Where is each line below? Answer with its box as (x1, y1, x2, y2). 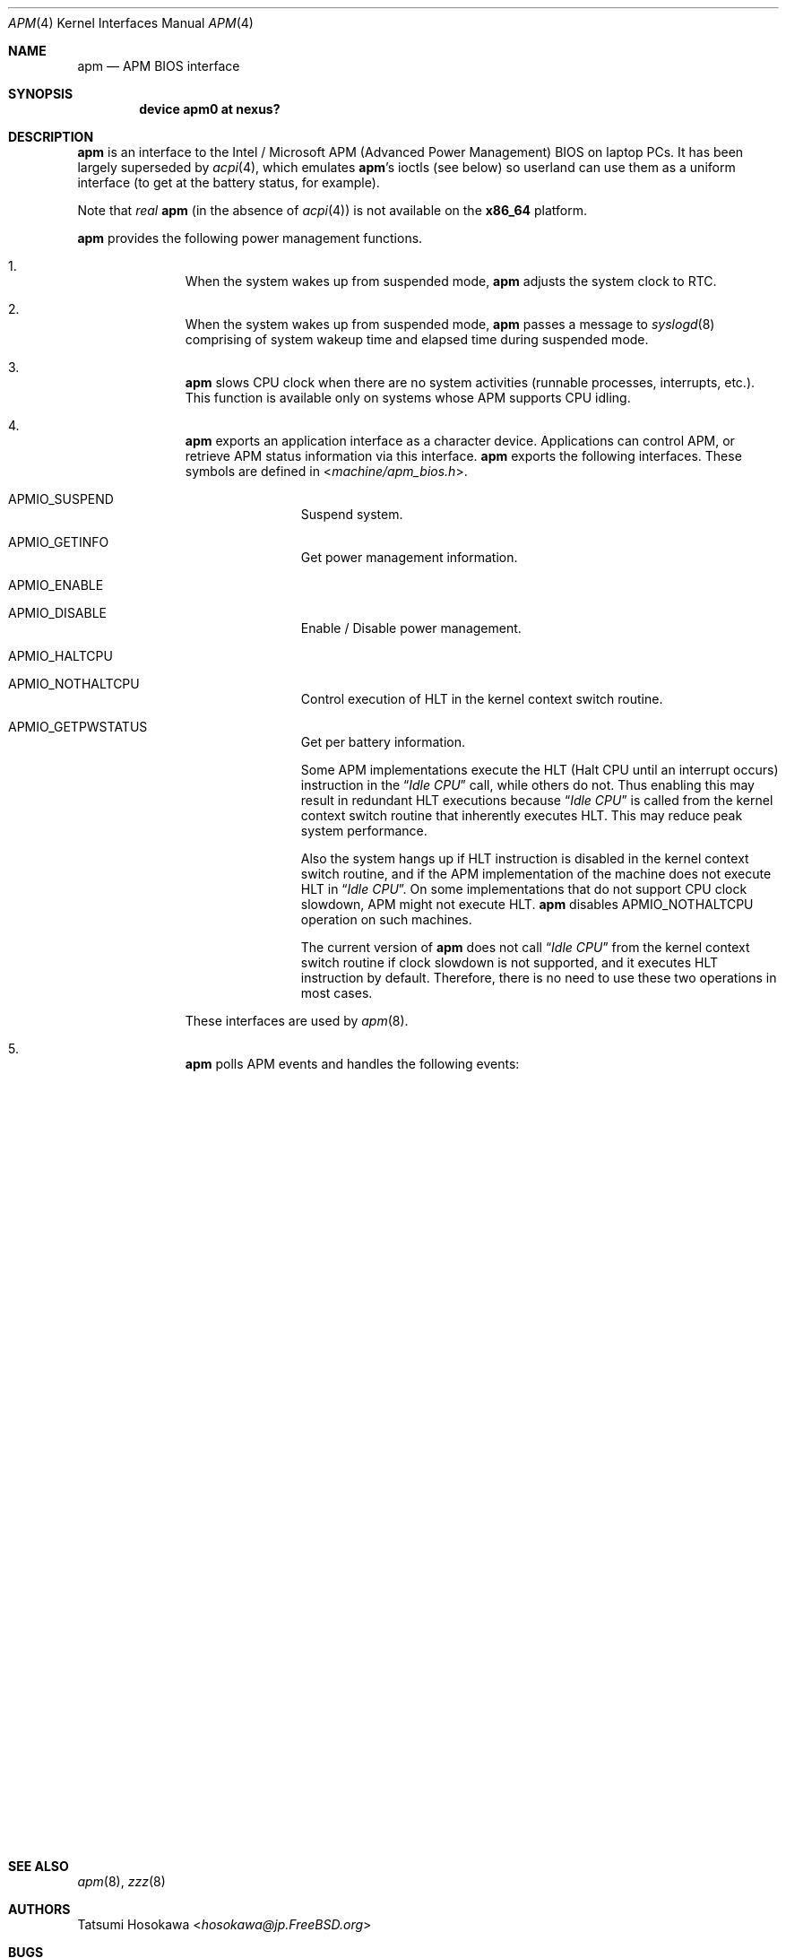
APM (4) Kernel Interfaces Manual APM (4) (8, 15, 254, 30)
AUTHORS (8, 1902, 71, 1917)
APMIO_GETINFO (8, 534, 109, 550)
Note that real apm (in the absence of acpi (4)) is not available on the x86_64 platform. (77, 203, 587, 218)
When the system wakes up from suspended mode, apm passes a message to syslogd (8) (185, 316, 715, 332)
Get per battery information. (300, 734, 466, 749)
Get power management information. (300, 550, 518, 565)
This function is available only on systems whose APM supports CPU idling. (185, 390, 631, 405)
